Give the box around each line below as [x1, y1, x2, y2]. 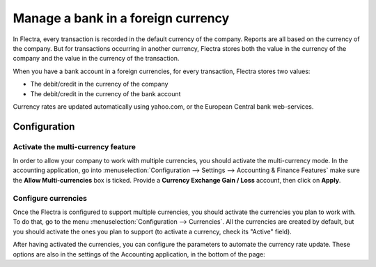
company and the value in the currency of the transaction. [13, 54, 180, 63]
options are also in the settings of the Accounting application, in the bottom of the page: [13, 250, 265, 258]
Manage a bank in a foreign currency [13, 10, 230, 26]
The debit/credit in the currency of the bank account [30, 89, 181, 98]
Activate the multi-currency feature [13, 142, 136, 151]
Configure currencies [13, 193, 87, 203]
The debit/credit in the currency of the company [30, 80, 169, 89]
